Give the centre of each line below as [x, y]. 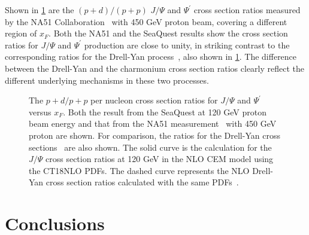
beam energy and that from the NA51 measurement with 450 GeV [153, 123]
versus [40, 112]
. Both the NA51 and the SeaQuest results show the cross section [168, 33]
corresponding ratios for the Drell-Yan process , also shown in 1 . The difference [151, 57]
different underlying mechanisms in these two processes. [107, 80]
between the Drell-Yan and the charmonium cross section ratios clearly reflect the [155, 68]
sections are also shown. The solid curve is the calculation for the [150, 147]
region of [21, 33]
